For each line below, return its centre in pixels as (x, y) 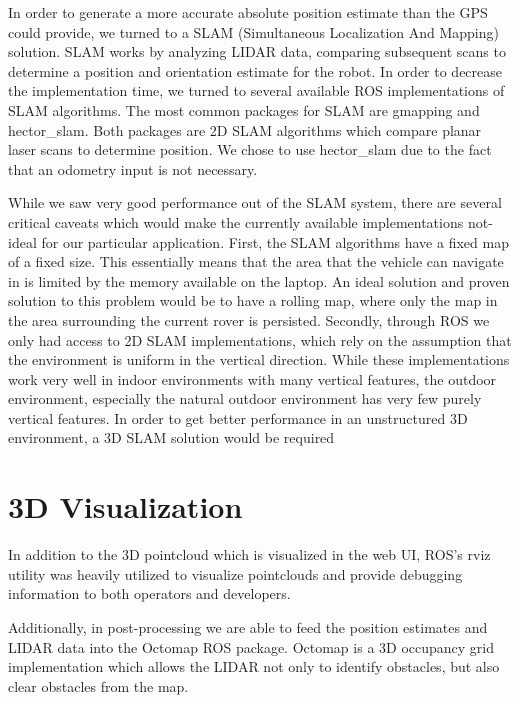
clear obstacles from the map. (98, 685)
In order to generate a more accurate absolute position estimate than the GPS (248, 12)
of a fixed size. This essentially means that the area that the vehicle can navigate (256, 261)
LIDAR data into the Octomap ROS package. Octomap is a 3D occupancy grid (251, 646)
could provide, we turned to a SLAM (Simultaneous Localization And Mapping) (253, 31)
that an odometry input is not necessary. (133, 168)
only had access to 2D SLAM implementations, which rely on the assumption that (260, 339)
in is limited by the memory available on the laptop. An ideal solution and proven (259, 280)
